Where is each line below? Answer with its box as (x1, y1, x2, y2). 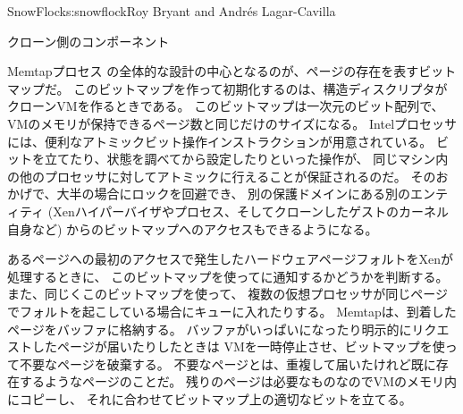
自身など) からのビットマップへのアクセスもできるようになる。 (7, 219, 378, 238)
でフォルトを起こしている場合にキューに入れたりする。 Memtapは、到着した (7, 301, 457, 320)
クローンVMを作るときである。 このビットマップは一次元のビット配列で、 (7, 97, 444, 115)
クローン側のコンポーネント (7, 31, 170, 50)
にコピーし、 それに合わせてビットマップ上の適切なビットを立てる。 (7, 389, 412, 408)
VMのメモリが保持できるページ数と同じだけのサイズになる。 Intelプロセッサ (7, 114, 458, 132)
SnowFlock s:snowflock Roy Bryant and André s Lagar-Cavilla (7, 2, 336, 20)
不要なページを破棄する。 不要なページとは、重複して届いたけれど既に (19, 354, 436, 373)
